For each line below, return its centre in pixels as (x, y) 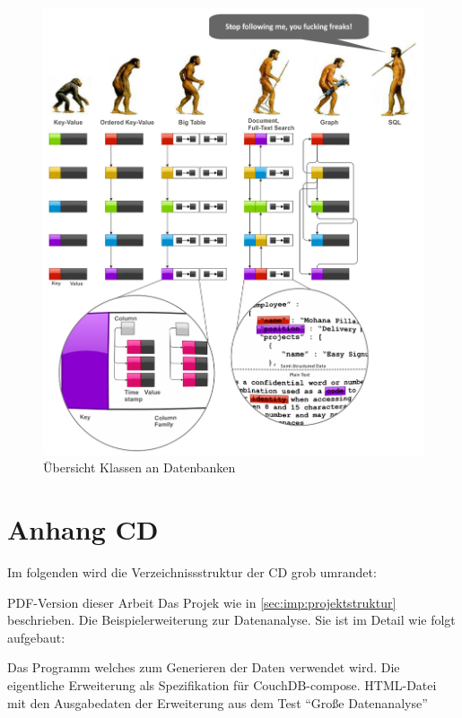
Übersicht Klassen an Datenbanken (139, 467)
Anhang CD (83, 529)
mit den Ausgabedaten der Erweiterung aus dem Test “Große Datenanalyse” (218, 702)
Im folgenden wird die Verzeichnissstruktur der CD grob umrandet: (192, 571)
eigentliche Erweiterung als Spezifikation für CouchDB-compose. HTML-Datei (222, 684)
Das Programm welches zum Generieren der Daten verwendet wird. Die (204, 667)
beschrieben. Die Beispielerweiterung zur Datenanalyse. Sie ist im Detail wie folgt (231, 620)
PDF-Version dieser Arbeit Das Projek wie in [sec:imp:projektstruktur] (202, 602)
